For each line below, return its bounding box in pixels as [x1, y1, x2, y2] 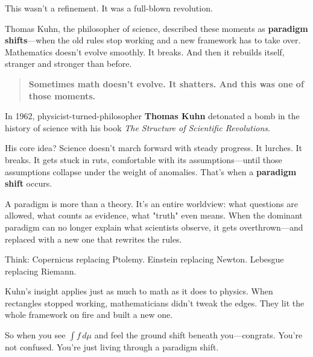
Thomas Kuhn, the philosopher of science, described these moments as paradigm [5, 22, 308, 34]
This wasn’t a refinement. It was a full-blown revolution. [5, 2, 213, 14]
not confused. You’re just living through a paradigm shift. [5, 341, 219, 353]
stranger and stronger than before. [5, 57, 132, 70]
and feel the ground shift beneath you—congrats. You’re [94, 329, 303, 341]
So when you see [5, 329, 66, 341]
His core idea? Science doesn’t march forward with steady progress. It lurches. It [5, 141, 303, 154]
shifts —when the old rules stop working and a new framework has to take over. [5, 34, 301, 46]
